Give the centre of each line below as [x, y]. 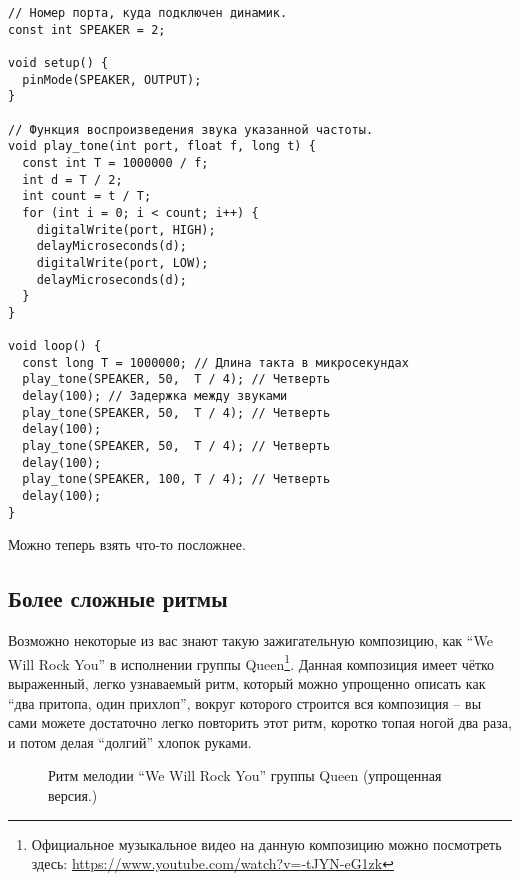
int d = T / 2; [72, 179]
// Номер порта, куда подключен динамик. [148, 13]
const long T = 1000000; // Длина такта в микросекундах [215, 362]
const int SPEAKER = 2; [87, 29]
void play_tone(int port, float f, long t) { [162, 146]
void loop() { [55, 346]
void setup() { [58, 62]
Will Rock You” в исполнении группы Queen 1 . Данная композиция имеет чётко [251, 662]
